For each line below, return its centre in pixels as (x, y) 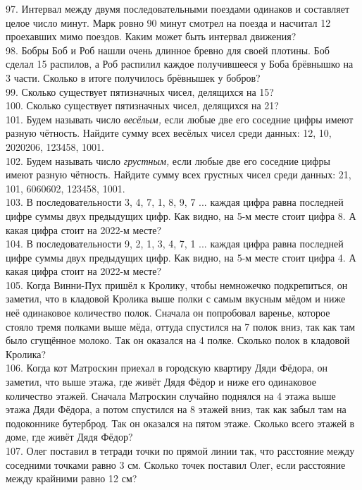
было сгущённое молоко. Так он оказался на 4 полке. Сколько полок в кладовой (178, 340)
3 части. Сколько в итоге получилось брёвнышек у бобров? (133, 77)
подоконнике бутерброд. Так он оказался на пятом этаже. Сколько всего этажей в (180, 423)
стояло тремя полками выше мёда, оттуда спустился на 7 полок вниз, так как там (181, 326)
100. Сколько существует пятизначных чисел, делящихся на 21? (142, 105)
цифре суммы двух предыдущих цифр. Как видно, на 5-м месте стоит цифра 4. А (181, 257)
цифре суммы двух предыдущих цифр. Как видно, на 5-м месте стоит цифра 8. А (181, 215)
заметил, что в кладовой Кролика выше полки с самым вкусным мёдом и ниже (176, 299)
